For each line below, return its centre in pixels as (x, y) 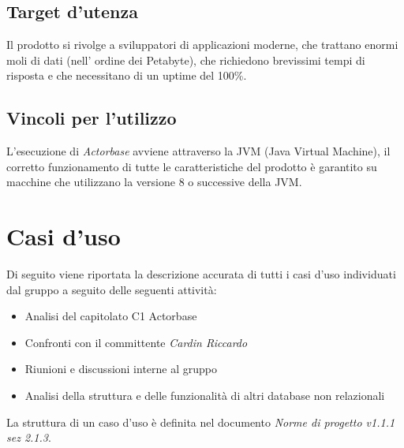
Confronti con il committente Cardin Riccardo (136, 342)
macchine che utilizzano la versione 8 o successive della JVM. (154, 182)
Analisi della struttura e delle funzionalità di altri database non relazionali (205, 396)
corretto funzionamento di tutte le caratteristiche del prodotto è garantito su (192, 166)
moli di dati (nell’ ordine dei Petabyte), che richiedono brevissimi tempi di (186, 60)
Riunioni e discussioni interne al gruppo (121, 369)
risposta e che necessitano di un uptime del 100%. (127, 75)
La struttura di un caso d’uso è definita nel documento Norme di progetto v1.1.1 (201, 422)
